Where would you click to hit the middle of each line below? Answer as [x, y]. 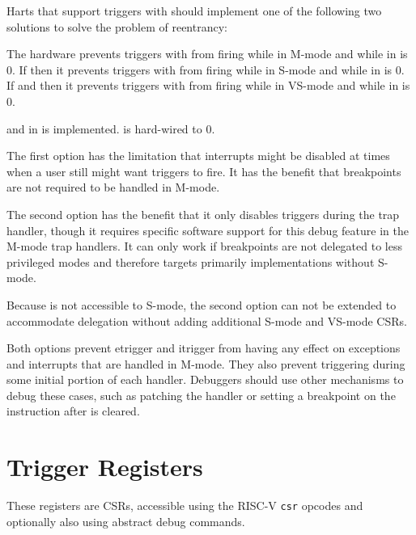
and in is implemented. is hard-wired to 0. [111, 128]
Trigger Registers [105, 467]
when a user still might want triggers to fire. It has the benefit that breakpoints [204, 171]
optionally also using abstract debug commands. [126, 521]
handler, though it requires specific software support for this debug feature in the [208, 230]
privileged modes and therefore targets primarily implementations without [191, 261]
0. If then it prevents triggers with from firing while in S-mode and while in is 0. [206, 69]
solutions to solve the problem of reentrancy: [117, 26]
